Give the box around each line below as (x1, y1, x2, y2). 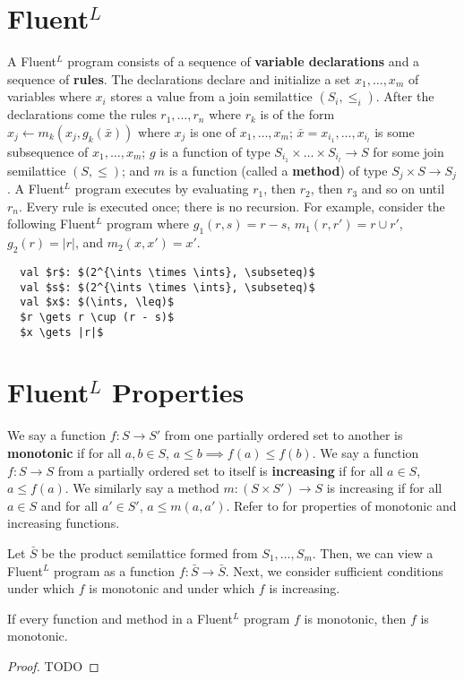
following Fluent (7, 214, 96, 233)
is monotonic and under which (89, 579, 255, 598)
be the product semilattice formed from (41, 543, 258, 562)
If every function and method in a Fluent (7, 608, 233, 627)
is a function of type (159, 142, 271, 160)
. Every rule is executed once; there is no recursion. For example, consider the (19, 196, 445, 215)
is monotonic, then (304, 608, 407, 627)
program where (107, 214, 190, 233)
